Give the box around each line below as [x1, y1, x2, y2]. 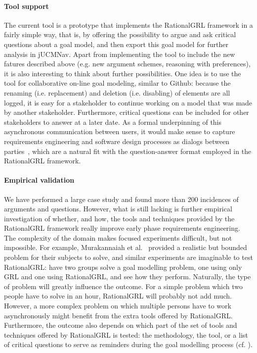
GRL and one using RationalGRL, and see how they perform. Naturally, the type [4, 271, 251, 282]
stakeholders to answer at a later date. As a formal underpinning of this [4, 116, 222, 127]
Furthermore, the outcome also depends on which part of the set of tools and [4, 320, 237, 330]
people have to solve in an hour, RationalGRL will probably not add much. [4, 291, 232, 301]
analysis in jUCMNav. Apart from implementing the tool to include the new [4, 49, 235, 59]
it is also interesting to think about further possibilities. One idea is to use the [4, 68, 241, 78]
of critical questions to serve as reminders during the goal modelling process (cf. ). [4, 339, 253, 350]
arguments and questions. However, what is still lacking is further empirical [4, 203, 232, 214]
